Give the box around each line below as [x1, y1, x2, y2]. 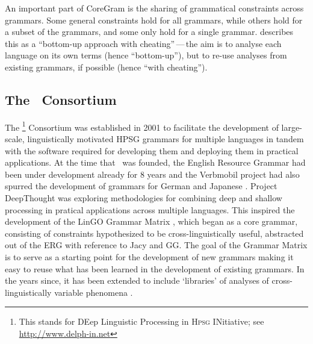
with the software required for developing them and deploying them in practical [5, 144, 299, 157]
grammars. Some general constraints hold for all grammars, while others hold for [5, 13, 303, 26]
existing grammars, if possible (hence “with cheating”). [5, 60, 208, 73]
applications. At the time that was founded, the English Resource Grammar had [5, 156, 306, 169]
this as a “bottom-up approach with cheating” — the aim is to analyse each [5, 37, 282, 49]
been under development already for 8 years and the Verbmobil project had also [5, 167, 300, 180]
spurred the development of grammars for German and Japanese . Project [5, 180, 277, 192]
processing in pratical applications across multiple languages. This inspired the [5, 203, 295, 216]
